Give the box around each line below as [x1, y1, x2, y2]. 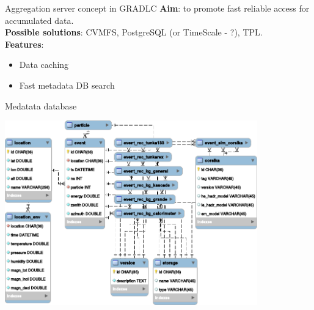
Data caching [19, 58, 69, 71]
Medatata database [5, 99, 77, 112]
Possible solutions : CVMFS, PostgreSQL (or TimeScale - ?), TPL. [5, 26, 263, 39]
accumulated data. [5, 13, 74, 26]
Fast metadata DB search [19, 78, 115, 91]
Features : [5, 37, 44, 50]
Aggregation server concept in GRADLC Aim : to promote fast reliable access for [5, 2, 310, 14]
